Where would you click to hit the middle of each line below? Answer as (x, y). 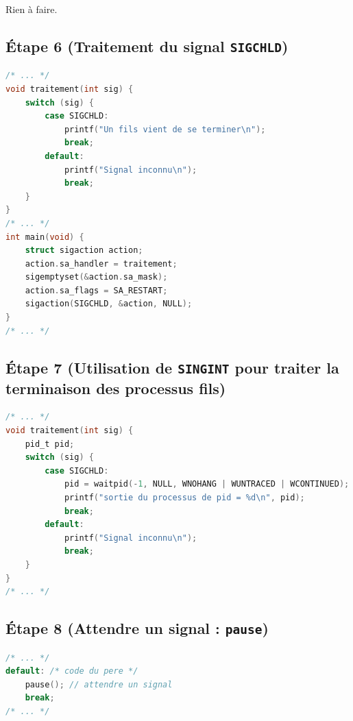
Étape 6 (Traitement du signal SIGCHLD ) (147, 46)
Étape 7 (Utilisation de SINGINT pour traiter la (172, 367)
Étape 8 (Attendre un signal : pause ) (137, 628)
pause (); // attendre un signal (99, 684)
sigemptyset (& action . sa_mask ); (96, 277)
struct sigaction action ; (84, 250)
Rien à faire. (32, 9)
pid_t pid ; (50, 444)
